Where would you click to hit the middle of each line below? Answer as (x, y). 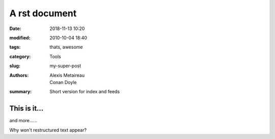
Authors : (19, 75)
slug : (15, 66)
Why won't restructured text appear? (48, 130)
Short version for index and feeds (85, 92)
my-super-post (65, 66)
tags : (15, 47)
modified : (20, 38)
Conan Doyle (63, 82)
